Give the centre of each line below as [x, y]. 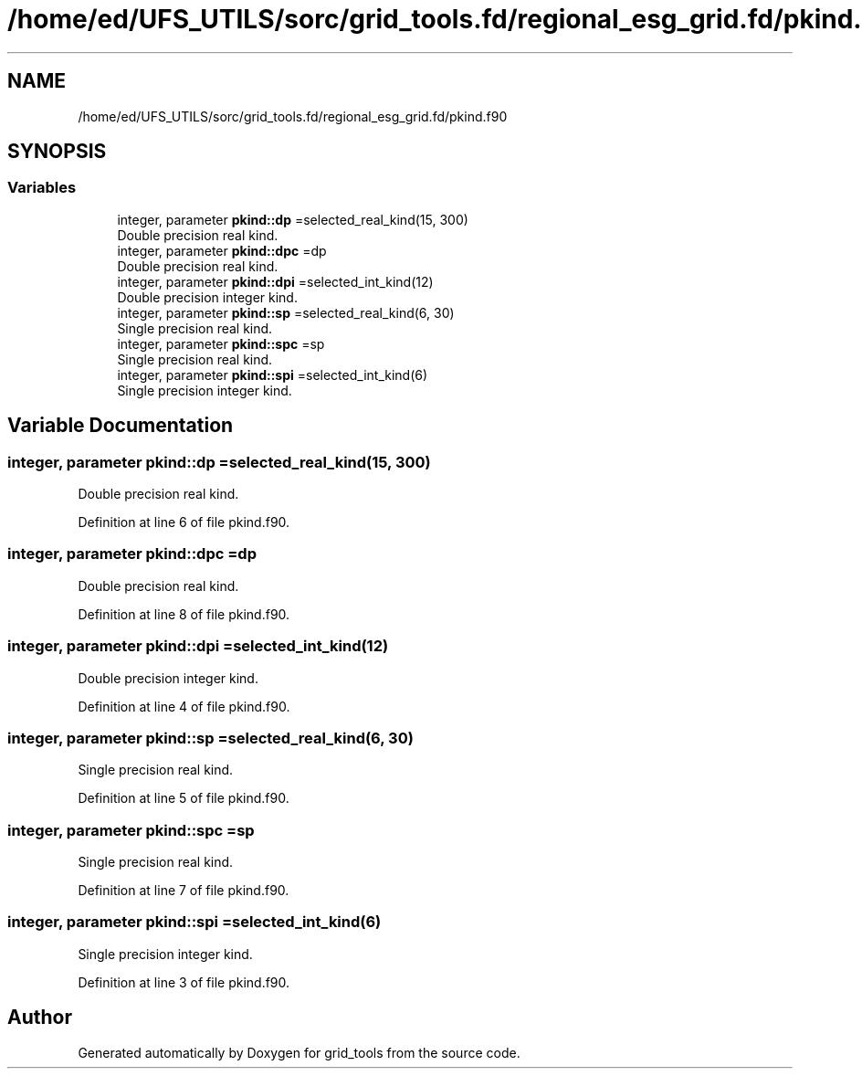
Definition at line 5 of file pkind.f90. [184, 798]
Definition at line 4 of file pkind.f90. [184, 706]
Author [40, 1018]
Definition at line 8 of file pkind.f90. [184, 614]
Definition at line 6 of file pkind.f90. [184, 522]
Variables [42, 188]
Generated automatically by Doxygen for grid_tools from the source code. [299, 1052]
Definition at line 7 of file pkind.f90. [184, 891]
